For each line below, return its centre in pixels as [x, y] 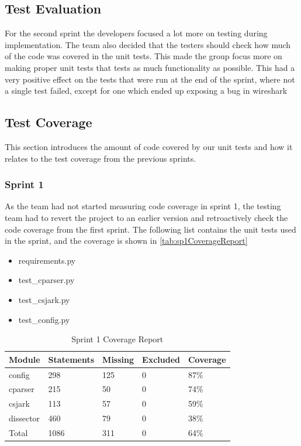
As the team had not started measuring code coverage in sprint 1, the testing [143, 206]
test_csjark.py [44, 299]
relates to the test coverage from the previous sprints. [101, 158]
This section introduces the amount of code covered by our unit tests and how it [149, 146]
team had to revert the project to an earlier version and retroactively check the [146, 217]
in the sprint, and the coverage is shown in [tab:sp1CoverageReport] [126, 241]
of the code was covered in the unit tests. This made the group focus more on [143, 56]
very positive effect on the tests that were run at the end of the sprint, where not [150, 79]
